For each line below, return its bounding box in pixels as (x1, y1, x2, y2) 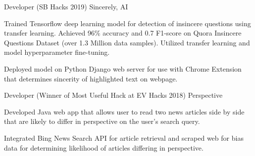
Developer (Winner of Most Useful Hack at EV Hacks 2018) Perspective (4, 90, 223, 100)
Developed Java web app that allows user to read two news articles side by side (4, 106, 245, 117)
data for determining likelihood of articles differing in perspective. (4, 142, 204, 153)
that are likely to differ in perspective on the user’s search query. (4, 116, 200, 126)
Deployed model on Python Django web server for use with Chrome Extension (4, 63, 242, 74)
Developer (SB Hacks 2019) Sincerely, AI (4, 1, 128, 11)
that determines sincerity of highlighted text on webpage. (4, 73, 178, 83)
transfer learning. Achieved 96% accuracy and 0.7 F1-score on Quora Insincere (4, 28, 242, 38)
